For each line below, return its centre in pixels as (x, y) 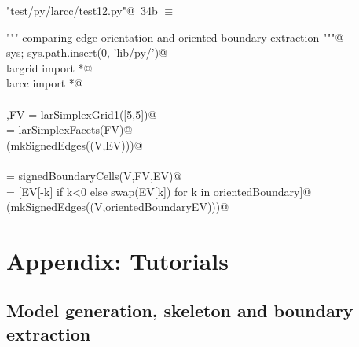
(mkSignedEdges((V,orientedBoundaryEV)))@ (118, 207)
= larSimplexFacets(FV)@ (70, 129)
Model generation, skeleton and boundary (180, 310)
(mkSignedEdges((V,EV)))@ (75, 144)
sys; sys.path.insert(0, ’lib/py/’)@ (87, 52)
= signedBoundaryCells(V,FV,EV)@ (94, 175)
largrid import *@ (49, 67)
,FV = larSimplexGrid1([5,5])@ (82, 114)
